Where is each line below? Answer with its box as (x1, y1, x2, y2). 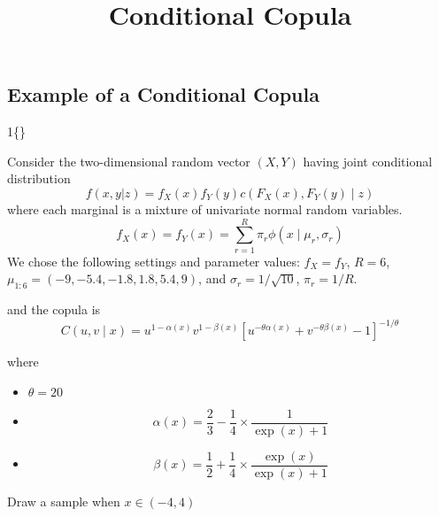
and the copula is (7, 300, 101, 319)
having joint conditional (303, 151, 433, 170)
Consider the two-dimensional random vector (7, 151, 250, 170)
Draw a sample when (7, 491, 120, 510)
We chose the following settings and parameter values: (7, 251, 300, 270)
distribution (7, 169, 71, 188)
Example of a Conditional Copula (7, 81, 320, 108)
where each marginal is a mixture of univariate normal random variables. (7, 199, 403, 218)
